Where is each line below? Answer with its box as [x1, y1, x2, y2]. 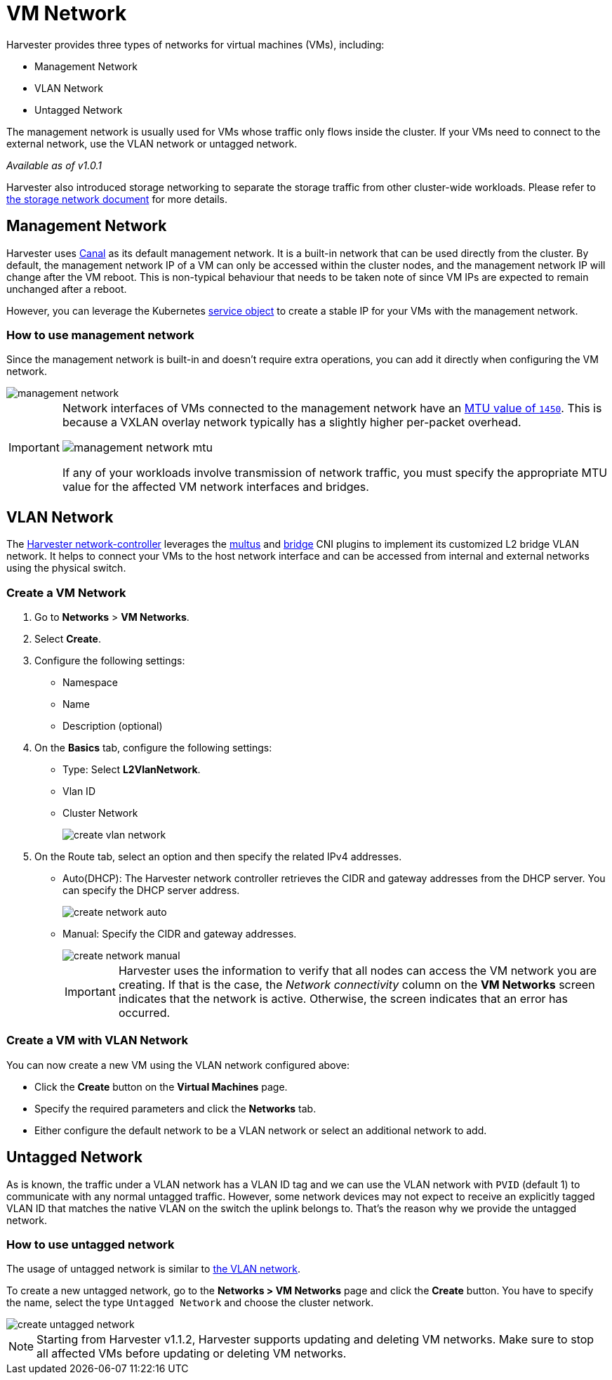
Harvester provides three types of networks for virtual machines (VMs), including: [6, 38, 385, 51]
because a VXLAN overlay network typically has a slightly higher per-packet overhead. [62, 415, 521, 430]
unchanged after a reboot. [6, 282, 127, 295]
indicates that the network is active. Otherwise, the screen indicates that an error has [118, 991, 568, 1006]
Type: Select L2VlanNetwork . [62, 763, 201, 775]
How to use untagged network [6, 1237, 175, 1251]
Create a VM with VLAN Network [6, 1033, 189, 1048]
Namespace [62, 676, 118, 688]
